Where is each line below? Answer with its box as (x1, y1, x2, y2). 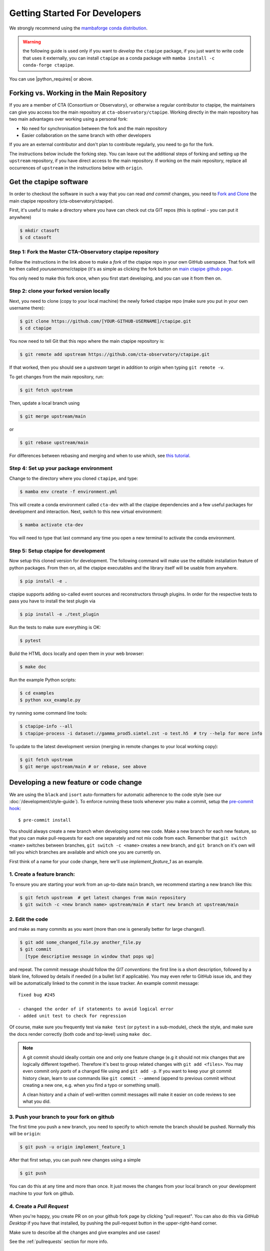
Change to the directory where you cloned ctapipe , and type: (9, 475, 138, 481)
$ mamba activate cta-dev (19, 522, 83, 528)
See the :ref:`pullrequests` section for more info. (9, 1238, 108, 1244)
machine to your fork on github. (9, 1190, 74, 1196)
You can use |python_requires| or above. (9, 76, 93, 82)
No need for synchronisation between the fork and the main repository (21, 125, 167, 131)
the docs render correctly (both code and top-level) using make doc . (9, 1031, 152, 1037)
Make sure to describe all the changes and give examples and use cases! (9, 1229, 160, 1235)
